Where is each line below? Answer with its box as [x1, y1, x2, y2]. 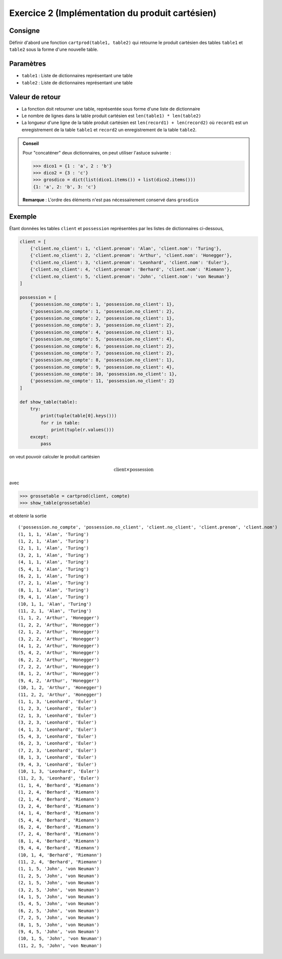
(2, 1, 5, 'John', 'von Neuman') [18, 880, 99, 886]
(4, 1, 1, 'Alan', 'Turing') [18, 559, 89, 565]
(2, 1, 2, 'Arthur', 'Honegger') [18, 629, 99, 635]
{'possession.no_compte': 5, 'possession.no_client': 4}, [30, 336, 175, 342]
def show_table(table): [19, 399, 78, 405]
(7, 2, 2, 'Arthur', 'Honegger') [18, 664, 99, 670]
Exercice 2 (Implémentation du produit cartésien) [9, 7, 216, 18]
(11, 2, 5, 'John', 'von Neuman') [18, 943, 102, 949]
